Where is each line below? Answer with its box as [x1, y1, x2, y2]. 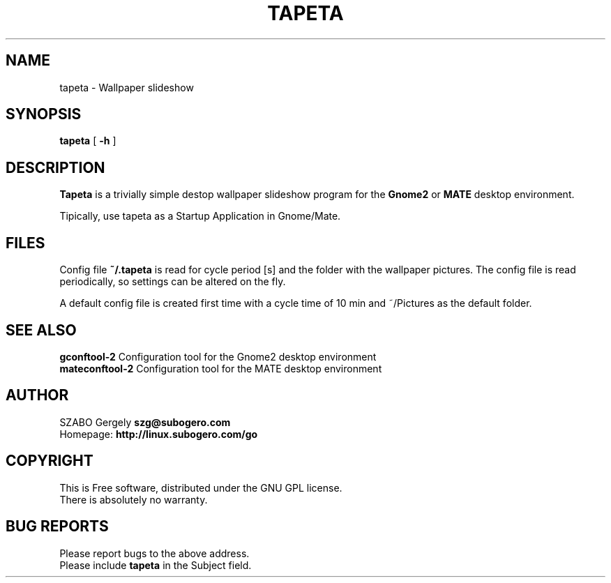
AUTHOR [6, 386, 69, 404]
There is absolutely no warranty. [59, 493, 208, 506]
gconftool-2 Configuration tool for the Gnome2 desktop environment [59, 350, 377, 363]
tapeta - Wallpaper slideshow [59, 81, 194, 93]
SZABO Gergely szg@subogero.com [59, 416, 231, 428]
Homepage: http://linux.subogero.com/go [59, 427, 258, 440]
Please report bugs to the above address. [59, 547, 250, 559]
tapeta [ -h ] [59, 135, 116, 147]
